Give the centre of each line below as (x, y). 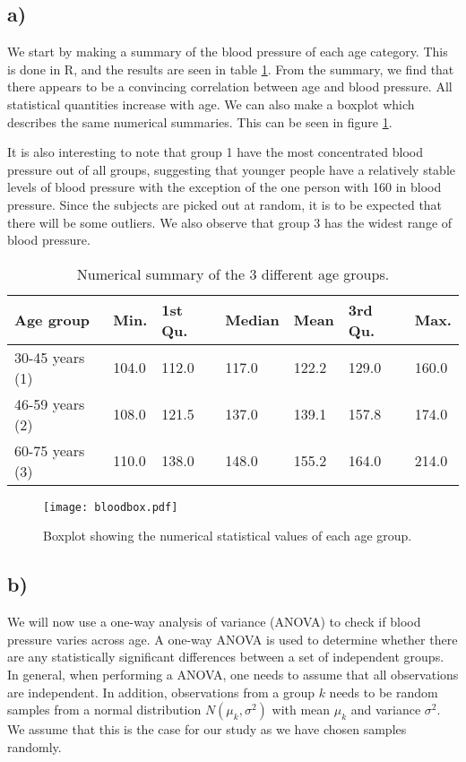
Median (252, 320)
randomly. (35, 746)
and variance (386, 710)
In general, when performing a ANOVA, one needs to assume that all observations (233, 674)
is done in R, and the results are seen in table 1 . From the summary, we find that (231, 69)
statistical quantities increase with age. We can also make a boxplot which (211, 104)
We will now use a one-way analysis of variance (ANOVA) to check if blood (214, 622)
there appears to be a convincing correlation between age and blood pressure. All (230, 87)
